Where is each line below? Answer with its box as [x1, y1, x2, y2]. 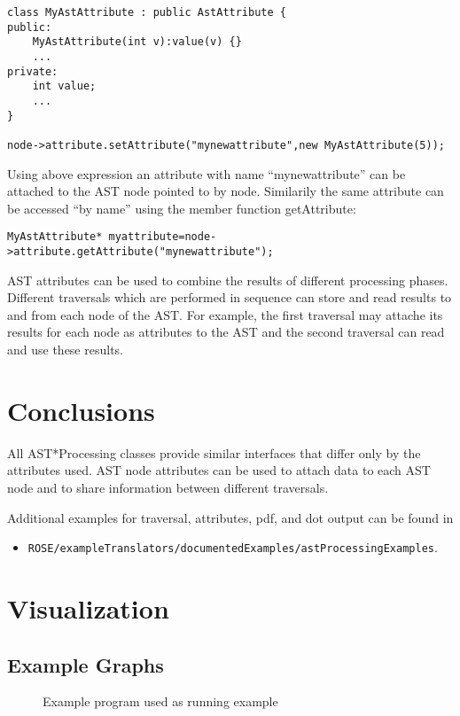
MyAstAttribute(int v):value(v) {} [32, 35, 242, 49]
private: [7, 65, 58, 78]
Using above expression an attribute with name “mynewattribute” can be [7, 164, 406, 183]
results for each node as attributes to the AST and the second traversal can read [7, 323, 445, 341]
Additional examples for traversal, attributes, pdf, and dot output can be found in [7, 508, 454, 526]
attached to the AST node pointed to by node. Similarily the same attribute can [7, 182, 444, 200]
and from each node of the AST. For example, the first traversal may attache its [7, 305, 443, 323]
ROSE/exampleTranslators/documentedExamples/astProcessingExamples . [27, 538, 438, 556]
